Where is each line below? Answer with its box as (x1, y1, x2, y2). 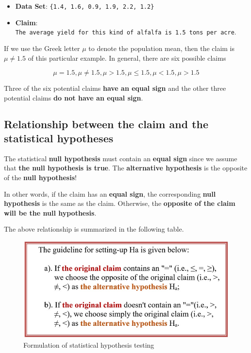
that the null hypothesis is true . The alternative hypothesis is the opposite (4, 163, 248, 173)
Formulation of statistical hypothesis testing (23, 340, 154, 350)
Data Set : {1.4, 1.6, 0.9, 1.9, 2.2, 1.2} (15, 1, 154, 11)
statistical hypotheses (4, 131, 114, 146)
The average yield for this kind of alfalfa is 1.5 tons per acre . (15, 27, 236, 37)
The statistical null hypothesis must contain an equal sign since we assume (4, 153, 237, 163)
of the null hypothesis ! (4, 172, 77, 183)
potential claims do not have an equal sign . (4, 92, 143, 102)
